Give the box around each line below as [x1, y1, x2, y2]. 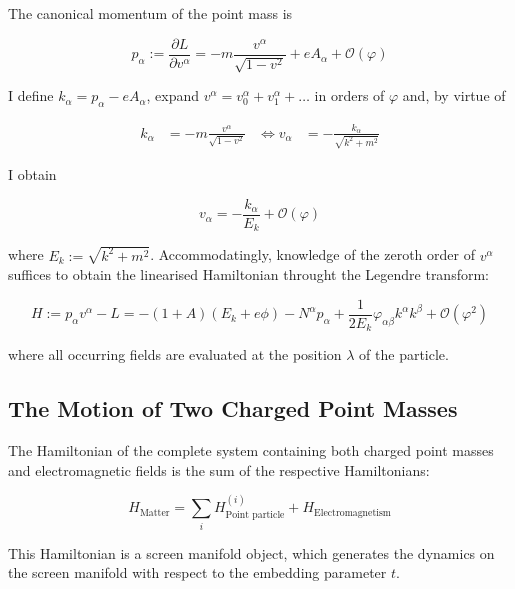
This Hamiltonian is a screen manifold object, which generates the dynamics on [8, 542, 495, 563]
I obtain [8, 164, 57, 185]
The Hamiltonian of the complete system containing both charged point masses [8, 440, 494, 461]
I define [8, 85, 54, 106]
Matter [139, 507, 170, 518]
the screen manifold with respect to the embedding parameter [8, 562, 387, 583]
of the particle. [359, 344, 449, 365]
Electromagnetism [314, 507, 391, 518]
